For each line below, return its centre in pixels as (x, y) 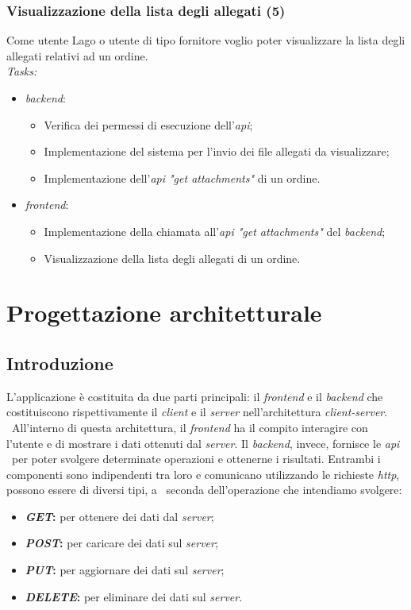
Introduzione (60, 363)
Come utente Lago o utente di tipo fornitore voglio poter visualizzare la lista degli (206, 40)
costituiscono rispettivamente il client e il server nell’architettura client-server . (197, 412)
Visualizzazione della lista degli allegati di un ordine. (172, 258)
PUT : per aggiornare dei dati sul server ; (125, 570)
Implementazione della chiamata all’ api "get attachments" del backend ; (215, 231)
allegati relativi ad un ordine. (77, 55)
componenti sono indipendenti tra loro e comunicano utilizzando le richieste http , (203, 474)
